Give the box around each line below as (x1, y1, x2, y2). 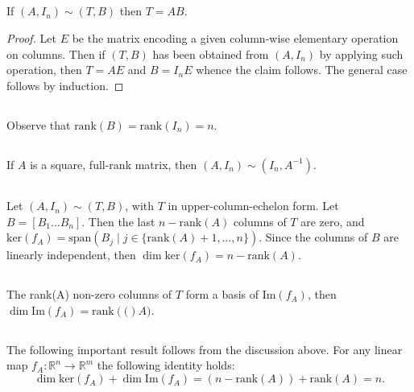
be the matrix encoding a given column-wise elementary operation (72, 29, 399, 46)
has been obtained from (152, 45, 269, 62)
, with (125, 197, 155, 214)
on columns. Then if (6, 45, 106, 62)
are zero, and (300, 213, 365, 229)
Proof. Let (6, 29, 56, 46)
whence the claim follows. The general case (196, 61, 408, 78)
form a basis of (185, 286, 259, 303)
